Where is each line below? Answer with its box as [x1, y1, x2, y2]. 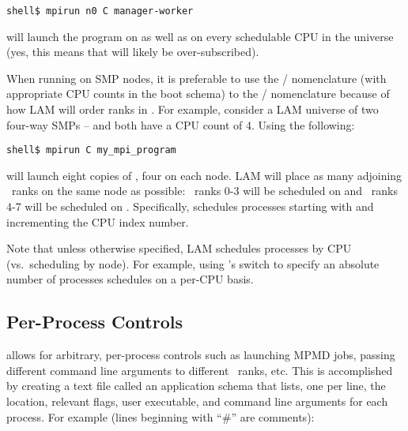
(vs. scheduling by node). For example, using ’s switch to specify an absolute [6, 255, 380, 272]
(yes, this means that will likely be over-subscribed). [6, 43, 259, 60]
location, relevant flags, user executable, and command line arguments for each [6, 393, 388, 410]
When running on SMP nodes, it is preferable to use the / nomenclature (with [6, 69, 387, 86]
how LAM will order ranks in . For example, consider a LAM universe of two [6, 101, 379, 118]
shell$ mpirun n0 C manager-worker [6, 6, 194, 17]
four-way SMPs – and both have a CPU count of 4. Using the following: [6, 116, 355, 133]
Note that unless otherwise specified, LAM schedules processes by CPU [6, 240, 352, 257]
